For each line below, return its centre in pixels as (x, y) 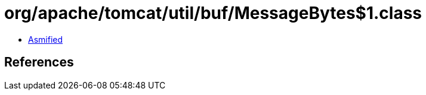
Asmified (46, 39)
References (39, 62)
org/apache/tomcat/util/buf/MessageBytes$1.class (213, 13)
